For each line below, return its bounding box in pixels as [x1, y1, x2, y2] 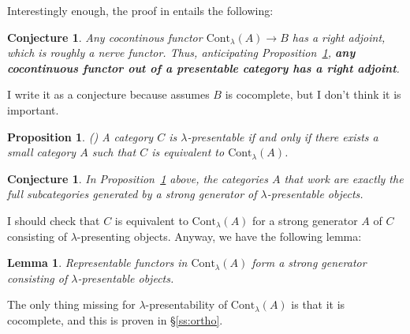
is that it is [291, 296, 345, 313]
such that [91, 144, 136, 160]
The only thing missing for [7, 296, 136, 313]
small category [7, 144, 76, 160]
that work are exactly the [284, 170, 404, 186]
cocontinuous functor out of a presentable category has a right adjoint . [7, 59, 400, 76]
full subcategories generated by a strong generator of [7, 186, 257, 202]
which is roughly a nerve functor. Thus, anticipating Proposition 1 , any [7, 44, 356, 61]
